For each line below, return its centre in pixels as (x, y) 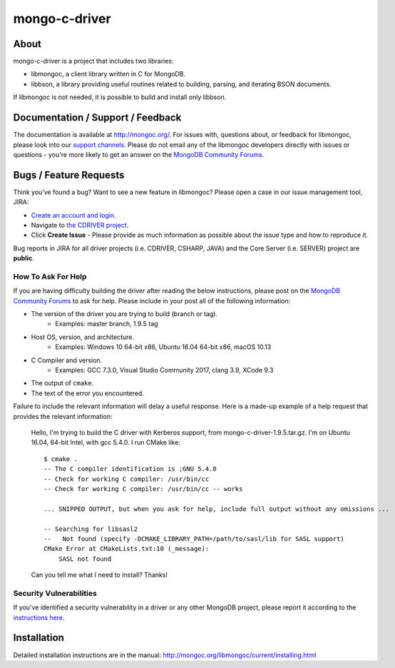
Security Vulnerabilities (55, 593)
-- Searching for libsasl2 (91, 529)
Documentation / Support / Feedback (97, 118)
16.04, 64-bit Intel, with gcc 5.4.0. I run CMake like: (106, 442)
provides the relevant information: (63, 416)
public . (24, 258)
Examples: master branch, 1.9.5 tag (107, 324)
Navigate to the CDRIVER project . (80, 225)
